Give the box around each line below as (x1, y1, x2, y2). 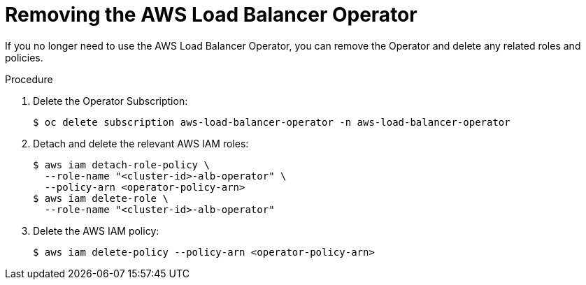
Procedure (5, 73, 53, 85)
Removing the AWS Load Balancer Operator (5, 3, 417, 27)
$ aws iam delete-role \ (33, 192, 169, 204)
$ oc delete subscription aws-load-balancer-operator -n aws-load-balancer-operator (33, 116, 510, 128)
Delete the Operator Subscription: (33, 94, 188, 107)
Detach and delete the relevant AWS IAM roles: (33, 137, 249, 149)
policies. (5, 51, 43, 64)
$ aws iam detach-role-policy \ (33, 159, 210, 170)
